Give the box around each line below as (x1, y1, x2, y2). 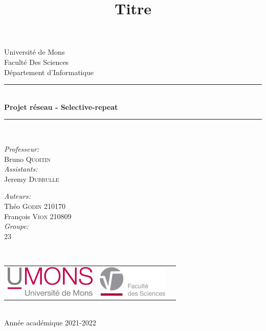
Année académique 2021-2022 (4, 317, 96, 327)
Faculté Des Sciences (4, 56, 69, 67)
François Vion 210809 (4, 210, 72, 221)
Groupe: (4, 221, 29, 231)
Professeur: (4, 143, 39, 154)
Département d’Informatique (4, 66, 94, 77)
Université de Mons (4, 46, 65, 57)
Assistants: (4, 163, 38, 174)
